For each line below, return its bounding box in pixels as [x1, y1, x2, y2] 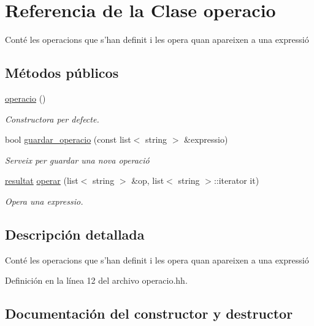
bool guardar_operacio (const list [5, 133, 131, 146]
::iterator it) [213, 174, 259, 187]
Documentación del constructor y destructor [5, 304, 293, 323]
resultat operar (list [5, 174, 78, 187]
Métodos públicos [5, 63, 119, 82]
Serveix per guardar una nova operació [5, 153, 150, 166]
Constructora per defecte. [5, 112, 99, 125]
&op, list [131, 174, 164, 187]
